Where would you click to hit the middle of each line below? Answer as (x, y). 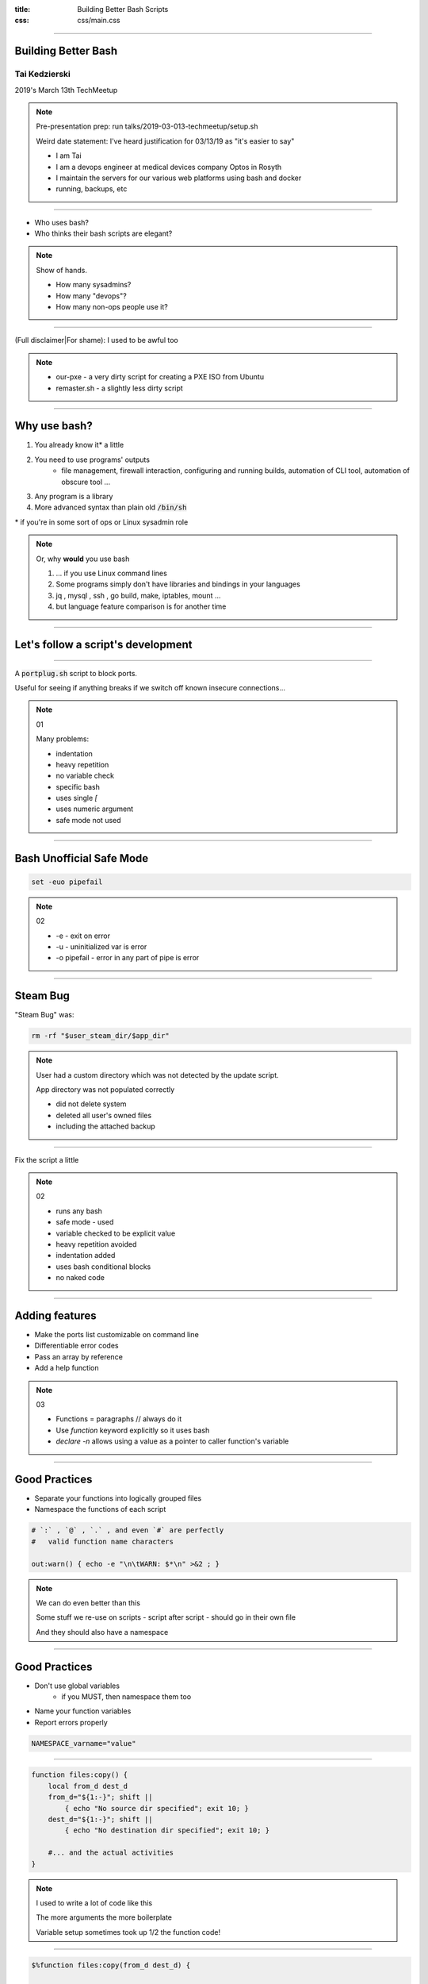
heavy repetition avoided (96, 1244)
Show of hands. (61, 270)
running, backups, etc (92, 189)
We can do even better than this (88, 1603)
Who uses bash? (61, 222)
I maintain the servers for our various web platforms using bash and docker (179, 178)
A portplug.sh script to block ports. (76, 673)
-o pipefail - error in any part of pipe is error (128, 958)
